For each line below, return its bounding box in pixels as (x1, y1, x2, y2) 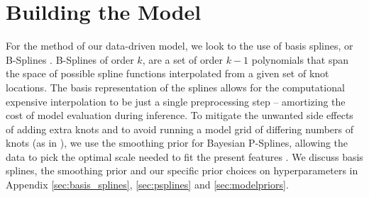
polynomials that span (251, 52, 349, 67)
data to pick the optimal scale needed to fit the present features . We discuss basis (6, 149, 363, 164)
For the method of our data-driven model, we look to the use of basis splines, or (6, 38, 353, 53)
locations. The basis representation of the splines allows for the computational (6, 79, 345, 94)
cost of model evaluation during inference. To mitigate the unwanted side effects (6, 108, 353, 123)
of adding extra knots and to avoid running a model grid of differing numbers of (6, 121, 354, 136)
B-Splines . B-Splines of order (6, 52, 134, 67)
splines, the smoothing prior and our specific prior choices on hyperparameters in (6, 163, 358, 178)
